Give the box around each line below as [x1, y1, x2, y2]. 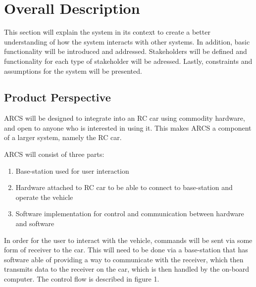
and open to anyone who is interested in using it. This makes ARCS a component [4, 122, 252, 133]
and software [15, 218, 54, 229]
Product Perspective [4, 90, 111, 105]
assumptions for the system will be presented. [4, 65, 142, 76]
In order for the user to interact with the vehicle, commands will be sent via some [4, 235, 253, 245]
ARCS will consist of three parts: [4, 149, 104, 159]
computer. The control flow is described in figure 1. [4, 274, 159, 284]
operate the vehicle [15, 191, 73, 202]
